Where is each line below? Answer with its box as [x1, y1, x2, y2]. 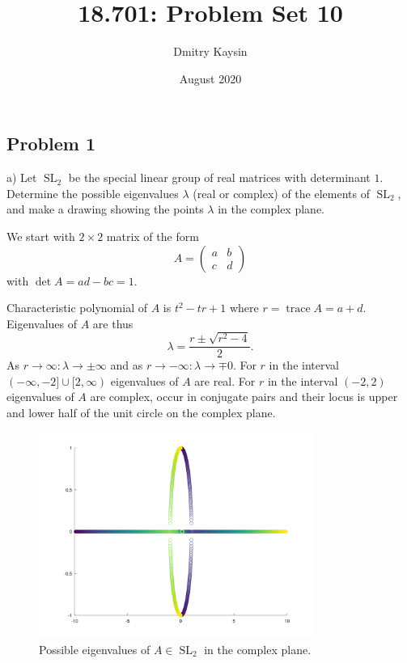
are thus [92, 315, 134, 331]
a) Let [6, 169, 37, 186]
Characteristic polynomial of [6, 299, 148, 316]
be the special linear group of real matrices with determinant [68, 169, 371, 186]
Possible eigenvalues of [39, 640, 151, 657]
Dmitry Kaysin [173, 43, 248, 60]
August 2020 [179, 70, 242, 87]
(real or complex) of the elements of [193, 184, 370, 201]
